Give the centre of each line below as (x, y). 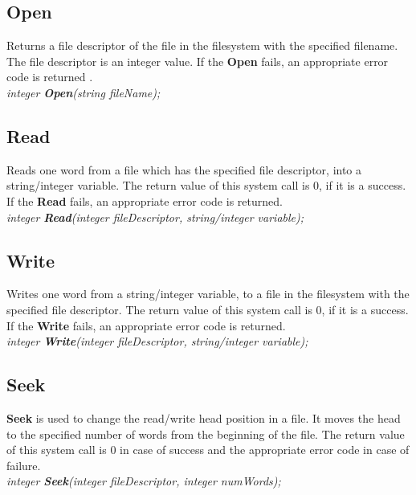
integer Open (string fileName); (84, 92)
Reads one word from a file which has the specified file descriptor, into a (184, 169)
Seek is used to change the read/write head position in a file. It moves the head (204, 417)
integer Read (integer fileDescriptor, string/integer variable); (155, 217)
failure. (24, 465)
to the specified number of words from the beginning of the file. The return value (206, 434)
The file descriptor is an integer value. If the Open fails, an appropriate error (198, 61)
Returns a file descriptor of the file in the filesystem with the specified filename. (202, 45)
